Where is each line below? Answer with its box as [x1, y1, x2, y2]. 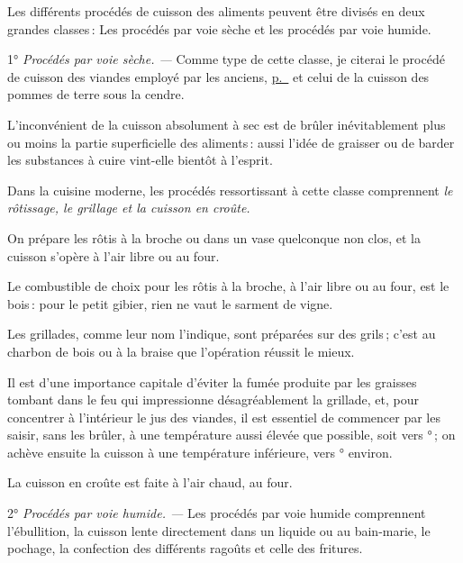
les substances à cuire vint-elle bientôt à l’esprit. [7, 150, 273, 169]
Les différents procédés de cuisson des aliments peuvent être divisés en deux [7, 2, 425, 20]
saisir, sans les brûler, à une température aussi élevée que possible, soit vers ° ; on [7, 425, 456, 444]
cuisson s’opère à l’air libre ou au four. [7, 246, 220, 265]
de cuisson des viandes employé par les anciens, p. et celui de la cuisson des [7, 67, 430, 86]
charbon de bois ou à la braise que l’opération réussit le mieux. [7, 341, 355, 360]
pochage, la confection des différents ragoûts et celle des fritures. [7, 539, 363, 558]
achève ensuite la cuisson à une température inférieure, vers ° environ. [7, 442, 393, 461]
